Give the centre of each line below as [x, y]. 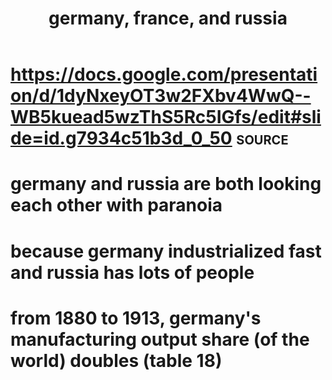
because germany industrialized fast [166, 251]
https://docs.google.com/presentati [164, 74]
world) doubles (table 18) [116, 360]
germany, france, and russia [168, 18]
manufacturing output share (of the [160, 339]
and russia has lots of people [132, 272]
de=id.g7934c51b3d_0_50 [121, 138]
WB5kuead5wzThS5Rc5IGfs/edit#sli [166, 117]
